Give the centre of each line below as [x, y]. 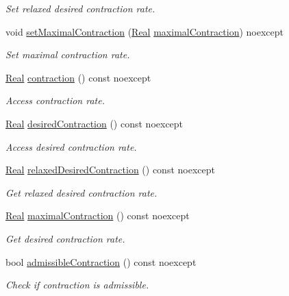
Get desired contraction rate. [65, 238]
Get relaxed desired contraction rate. [81, 192]
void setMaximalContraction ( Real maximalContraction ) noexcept [145, 31]
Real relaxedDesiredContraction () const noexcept [110, 170]
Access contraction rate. [55, 100]
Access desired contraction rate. [71, 146]
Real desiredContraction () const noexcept [95, 123]
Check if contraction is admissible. [77, 285]
